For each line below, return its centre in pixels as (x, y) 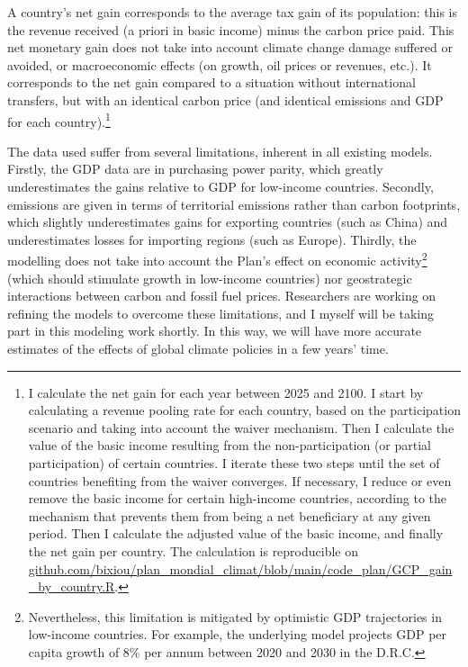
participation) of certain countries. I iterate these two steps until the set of (234, 462)
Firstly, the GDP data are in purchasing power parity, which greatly (195, 169)
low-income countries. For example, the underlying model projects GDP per (238, 634)
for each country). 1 (59, 120)
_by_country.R (72, 586)
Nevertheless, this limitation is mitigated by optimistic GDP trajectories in (235, 616)
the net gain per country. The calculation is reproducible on (193, 550)
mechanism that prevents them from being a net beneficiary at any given (229, 515)
